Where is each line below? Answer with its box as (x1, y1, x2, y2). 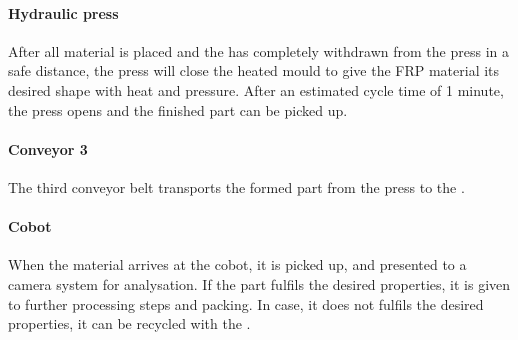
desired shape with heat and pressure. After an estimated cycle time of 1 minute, (8, 79, 504, 100)
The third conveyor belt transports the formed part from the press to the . (8, 176, 465, 197)
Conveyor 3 (8, 138, 88, 159)
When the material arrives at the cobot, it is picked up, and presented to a (8, 254, 467, 275)
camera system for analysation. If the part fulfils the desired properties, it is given (8, 273, 511, 294)
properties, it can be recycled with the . (8, 313, 251, 334)
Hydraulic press (8, 2, 119, 23)
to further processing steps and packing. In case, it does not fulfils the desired (8, 293, 484, 314)
